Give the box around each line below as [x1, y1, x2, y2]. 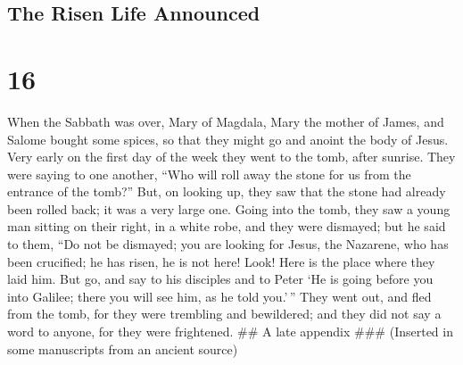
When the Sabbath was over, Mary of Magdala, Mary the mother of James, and [7, 112, 444, 130]
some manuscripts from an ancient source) [7, 339, 238, 358]
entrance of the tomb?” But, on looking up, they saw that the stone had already [7, 182, 446, 201]
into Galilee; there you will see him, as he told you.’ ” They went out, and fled [7, 286, 432, 305]
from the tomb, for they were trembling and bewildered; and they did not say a [7, 304, 442, 323]
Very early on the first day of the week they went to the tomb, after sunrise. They [7, 147, 456, 166]
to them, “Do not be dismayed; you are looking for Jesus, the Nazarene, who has [7, 235, 449, 253]
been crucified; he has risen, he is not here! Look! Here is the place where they [7, 252, 435, 270]
